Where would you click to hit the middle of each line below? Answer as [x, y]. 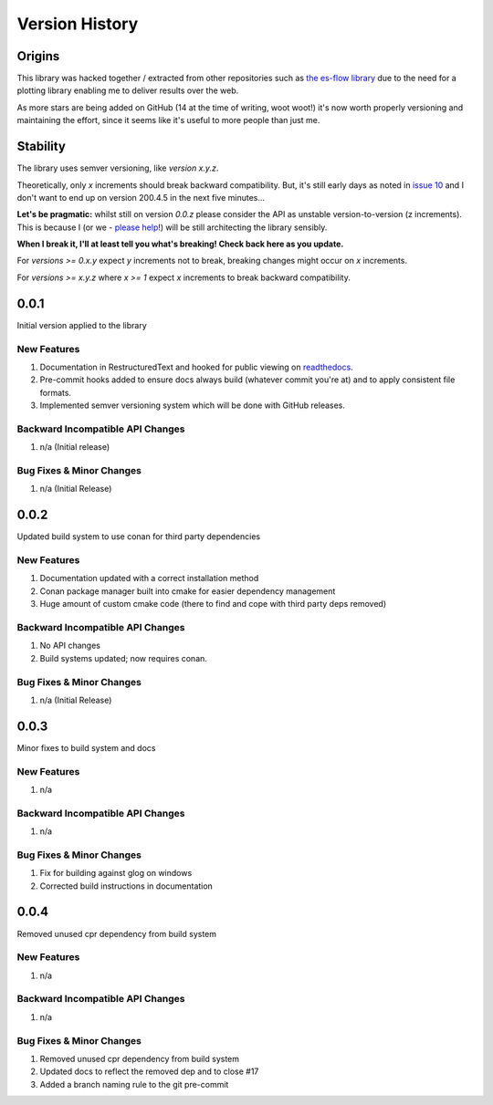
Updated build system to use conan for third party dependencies [138, 537]
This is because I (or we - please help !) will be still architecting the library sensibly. [172, 227]
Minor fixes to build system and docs [86, 747]
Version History [78, 24]
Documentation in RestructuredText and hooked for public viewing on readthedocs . [196, 367]
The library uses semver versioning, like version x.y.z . [118, 168]
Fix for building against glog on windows [116, 873]
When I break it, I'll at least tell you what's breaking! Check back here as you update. [180, 244]
